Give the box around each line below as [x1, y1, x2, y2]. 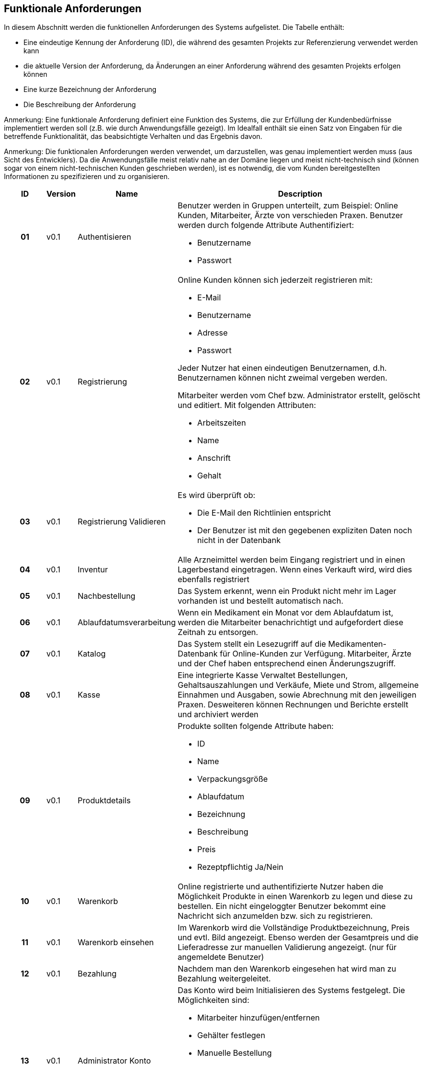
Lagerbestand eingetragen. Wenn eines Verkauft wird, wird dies [177, 565, 412, 575]
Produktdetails [78, 795, 131, 806]
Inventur [78, 565, 108, 575]
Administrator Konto [78, 1056, 151, 1066]
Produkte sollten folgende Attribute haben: [177, 721, 334, 731]
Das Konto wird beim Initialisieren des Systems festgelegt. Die [177, 985, 405, 996]
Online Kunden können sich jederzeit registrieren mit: [177, 275, 373, 285]
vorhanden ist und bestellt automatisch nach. [177, 596, 343, 606]
